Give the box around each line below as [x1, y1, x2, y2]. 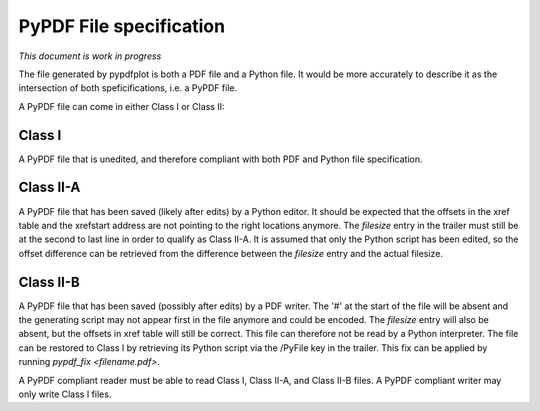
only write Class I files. [18, 388, 112, 400]
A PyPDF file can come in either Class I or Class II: [18, 100, 225, 112]
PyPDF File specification [18, 15, 225, 37]
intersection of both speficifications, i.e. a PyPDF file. [18, 82, 238, 94]
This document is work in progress [18, 50, 162, 62]
